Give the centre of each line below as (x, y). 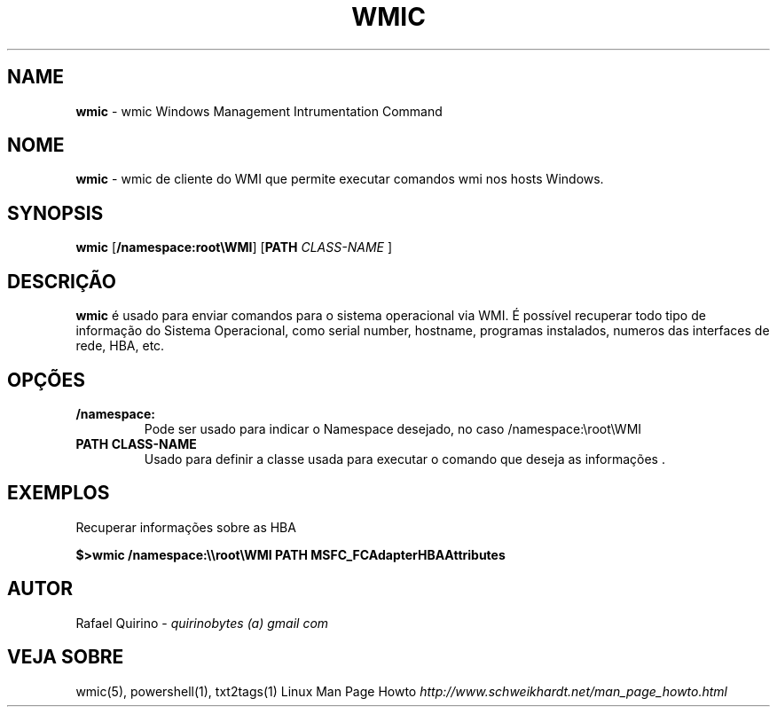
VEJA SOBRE (66, 657)
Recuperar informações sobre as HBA (186, 527)
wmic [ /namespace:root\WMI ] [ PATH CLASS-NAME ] (234, 247)
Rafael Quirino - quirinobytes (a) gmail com (202, 623)
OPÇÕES (47, 380)
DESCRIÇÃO (62, 281)
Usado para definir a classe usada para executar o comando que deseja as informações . (404, 459)
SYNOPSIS (55, 213)
